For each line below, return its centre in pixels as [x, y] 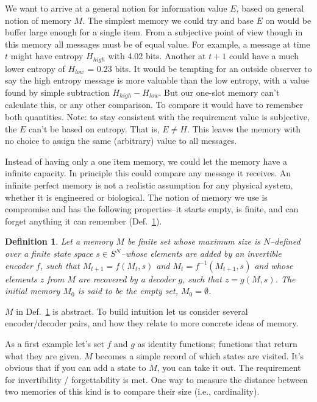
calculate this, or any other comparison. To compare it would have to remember [154, 105]
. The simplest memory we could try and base [168, 20]
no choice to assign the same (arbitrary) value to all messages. [121, 141]
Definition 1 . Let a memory [59, 241]
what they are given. [43, 355]
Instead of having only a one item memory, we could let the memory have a [146, 161]
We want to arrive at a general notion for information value [116, 8]
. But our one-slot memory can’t [219, 92]
